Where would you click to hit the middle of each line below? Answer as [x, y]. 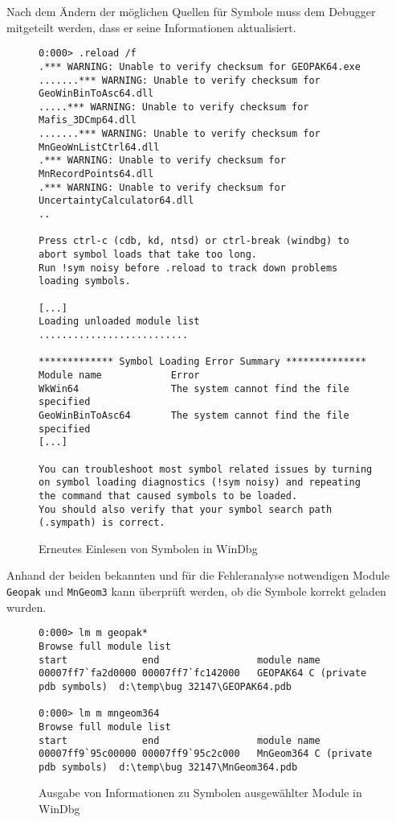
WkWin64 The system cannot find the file [194, 388]
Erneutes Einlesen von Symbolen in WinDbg [148, 548]
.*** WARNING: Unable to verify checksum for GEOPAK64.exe [200, 66]
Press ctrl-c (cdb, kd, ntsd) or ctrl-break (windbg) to [194, 241]
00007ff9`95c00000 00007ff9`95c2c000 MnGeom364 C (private [206, 754]
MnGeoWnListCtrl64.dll [99, 147]
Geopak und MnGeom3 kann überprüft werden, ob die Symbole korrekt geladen [196, 591]
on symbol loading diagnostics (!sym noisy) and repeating [200, 483]
